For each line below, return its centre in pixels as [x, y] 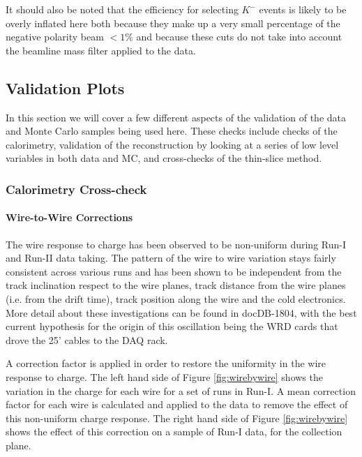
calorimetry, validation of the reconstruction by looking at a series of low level [172, 144]
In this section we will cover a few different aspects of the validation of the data [176, 117]
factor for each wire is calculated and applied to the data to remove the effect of [177, 404]
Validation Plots [65, 88]
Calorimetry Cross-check [76, 189]
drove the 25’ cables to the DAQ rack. [87, 339]
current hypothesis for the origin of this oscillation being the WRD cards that [172, 326]
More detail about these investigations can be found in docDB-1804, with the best [181, 312]
